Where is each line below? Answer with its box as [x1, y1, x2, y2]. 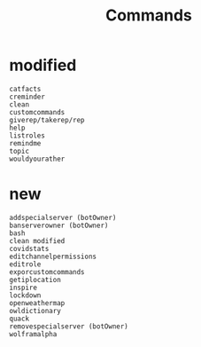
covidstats [9, 244, 50, 253]
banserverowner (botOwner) [9, 221, 109, 230]
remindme [9, 138, 42, 147]
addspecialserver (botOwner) [9, 213, 117, 222]
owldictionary [9, 306, 62, 315]
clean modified [9, 236, 66, 245]
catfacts [9, 84, 42, 93]
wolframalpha [9, 329, 58, 338]
